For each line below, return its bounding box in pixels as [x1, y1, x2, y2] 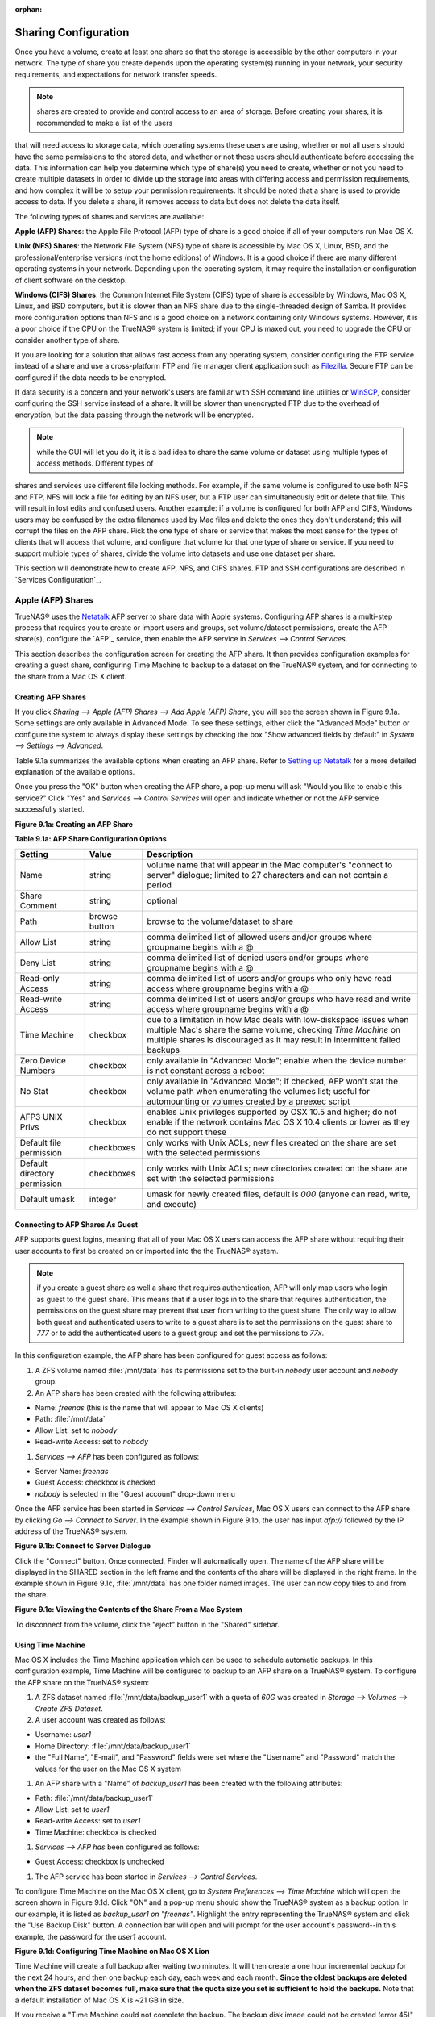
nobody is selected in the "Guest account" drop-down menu [35, 1489, 236, 1498]
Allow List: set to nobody [35, 1425, 118, 1435]
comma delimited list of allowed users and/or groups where [147, 932, 372, 943]
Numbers [19, 1065, 56, 1076]
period [147, 879, 172, 891]
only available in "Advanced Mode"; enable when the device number [147, 1055, 407, 1067]
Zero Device [19, 1055, 66, 1067]
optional [147, 896, 178, 907]
